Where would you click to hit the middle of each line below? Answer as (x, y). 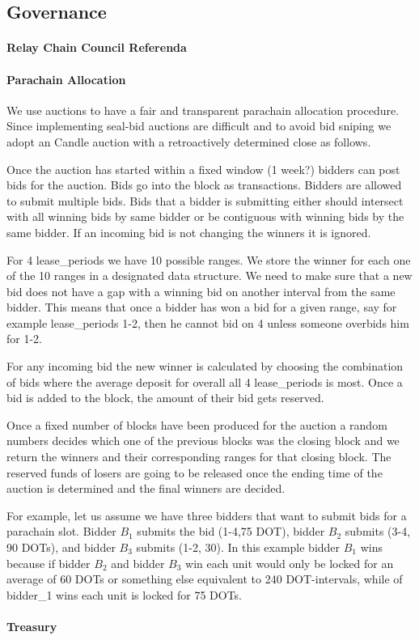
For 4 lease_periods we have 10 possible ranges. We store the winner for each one (209, 259)
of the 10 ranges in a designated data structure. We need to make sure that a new (209, 275)
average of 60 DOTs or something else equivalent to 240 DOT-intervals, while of (205, 579)
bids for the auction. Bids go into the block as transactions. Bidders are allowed (204, 185)
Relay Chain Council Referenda (97, 47)
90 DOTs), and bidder (61, 547)
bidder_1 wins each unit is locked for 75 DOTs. (125, 594)
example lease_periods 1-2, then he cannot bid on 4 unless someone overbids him (208, 322)
